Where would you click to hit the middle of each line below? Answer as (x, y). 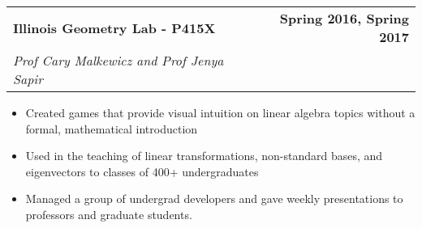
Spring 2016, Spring (344, 18)
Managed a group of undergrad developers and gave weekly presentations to (214, 198)
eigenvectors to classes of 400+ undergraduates (142, 171)
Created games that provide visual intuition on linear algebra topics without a (220, 112)
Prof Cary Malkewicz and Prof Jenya (118, 60)
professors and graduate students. (109, 214)
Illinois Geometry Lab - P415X (114, 27)
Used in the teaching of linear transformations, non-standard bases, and (204, 156)
